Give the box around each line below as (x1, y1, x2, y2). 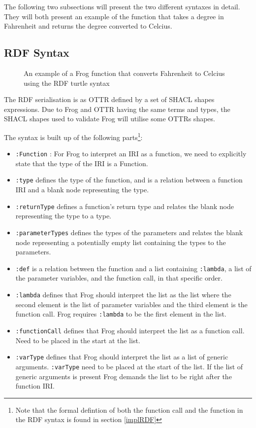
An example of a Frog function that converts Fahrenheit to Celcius (24, 68, 225, 78)
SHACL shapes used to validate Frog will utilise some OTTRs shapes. (4, 113, 215, 124)
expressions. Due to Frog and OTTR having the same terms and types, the (4, 104, 230, 114)
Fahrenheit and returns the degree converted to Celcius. (4, 21, 172, 31)
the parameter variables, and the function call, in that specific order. (15, 273, 223, 283)
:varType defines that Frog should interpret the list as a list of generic (15, 352, 228, 362)
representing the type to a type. (15, 211, 112, 221)
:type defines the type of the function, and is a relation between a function (15, 175, 243, 185)
